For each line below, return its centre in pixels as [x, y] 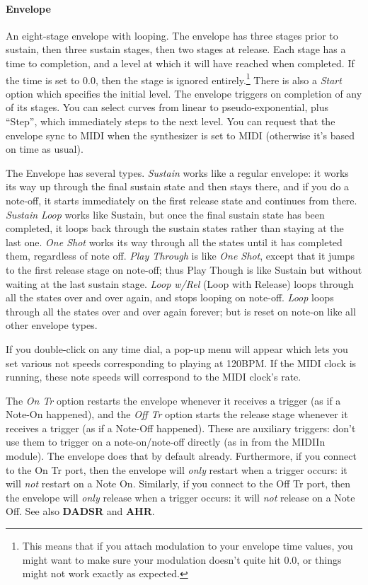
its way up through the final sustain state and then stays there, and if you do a [178, 186]
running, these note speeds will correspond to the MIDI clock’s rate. [154, 377]
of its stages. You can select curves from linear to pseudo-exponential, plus [167, 107]
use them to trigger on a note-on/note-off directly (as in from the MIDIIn [166, 442]
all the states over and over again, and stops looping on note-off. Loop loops [170, 297]
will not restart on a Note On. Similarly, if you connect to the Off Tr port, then [178, 483]
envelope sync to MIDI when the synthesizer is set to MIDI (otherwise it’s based [180, 135]
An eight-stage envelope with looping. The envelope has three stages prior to [172, 35]
